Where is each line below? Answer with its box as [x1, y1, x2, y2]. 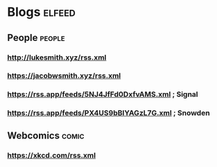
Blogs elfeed [7, 4, 76, 20]
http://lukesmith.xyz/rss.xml [7, 53, 107, 62]
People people [7, 32, 65, 44]
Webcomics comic [7, 130, 85, 141]
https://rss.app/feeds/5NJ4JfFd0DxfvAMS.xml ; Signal [7, 89, 199, 99]
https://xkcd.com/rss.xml [7, 150, 96, 160]
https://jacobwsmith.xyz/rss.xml [7, 71, 121, 80]
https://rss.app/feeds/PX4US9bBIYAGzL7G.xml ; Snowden [7, 108, 210, 118]
